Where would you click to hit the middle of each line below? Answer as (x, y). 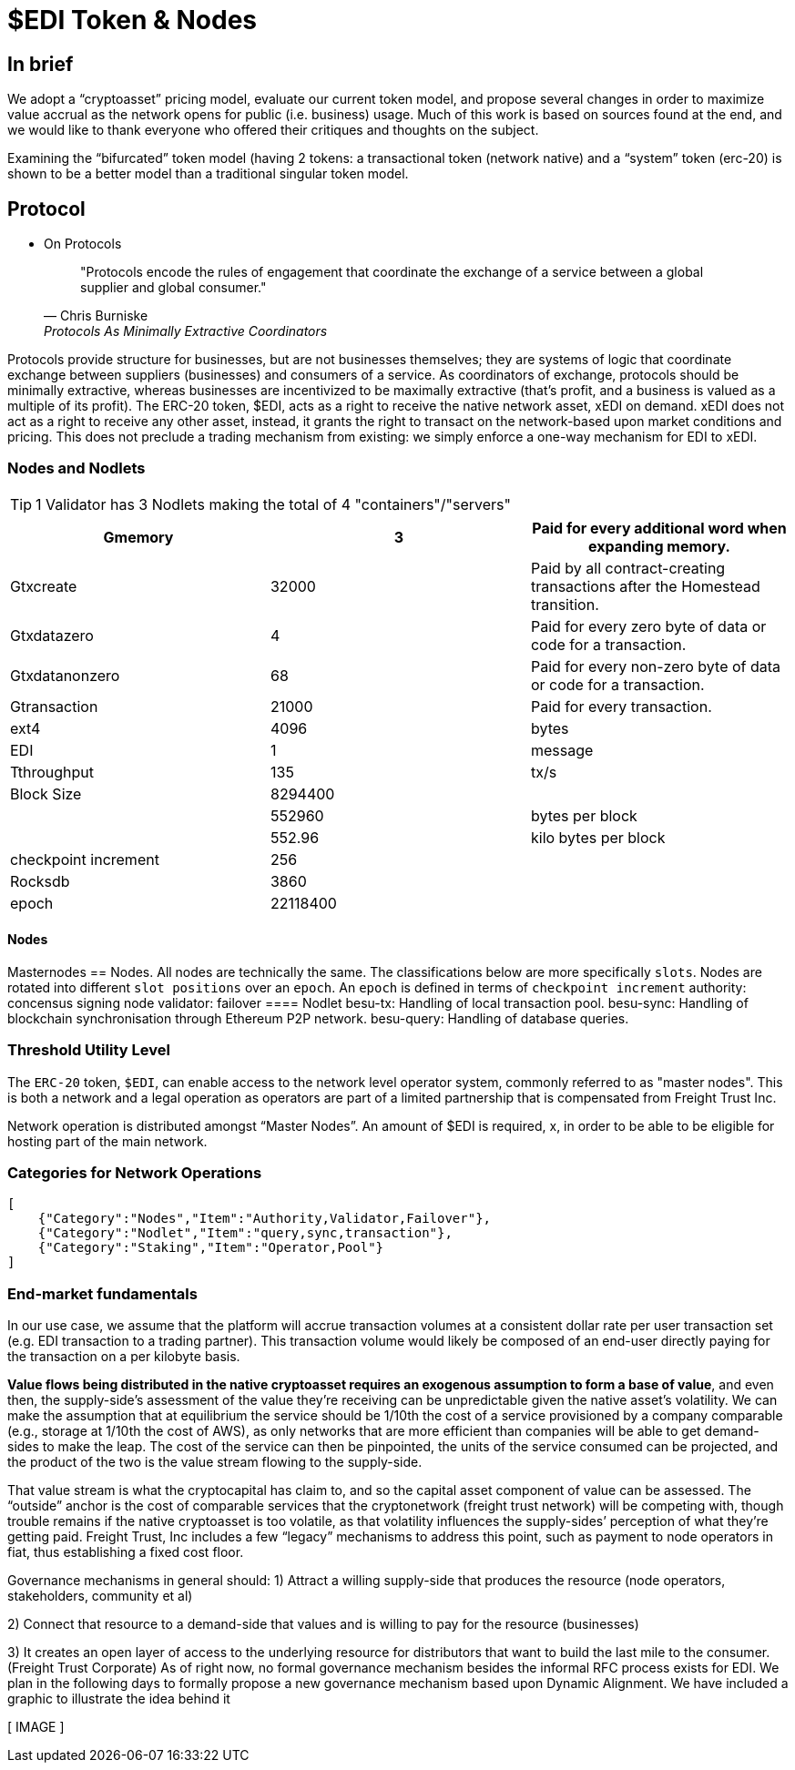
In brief (41, 64)
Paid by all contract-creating (628, 568)
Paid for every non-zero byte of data (656, 666)
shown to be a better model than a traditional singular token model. (208, 174)
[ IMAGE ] (36, 1727)
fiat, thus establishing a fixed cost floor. (126, 1552)
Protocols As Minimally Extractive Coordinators (186, 331)
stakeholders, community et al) (100, 1596)
